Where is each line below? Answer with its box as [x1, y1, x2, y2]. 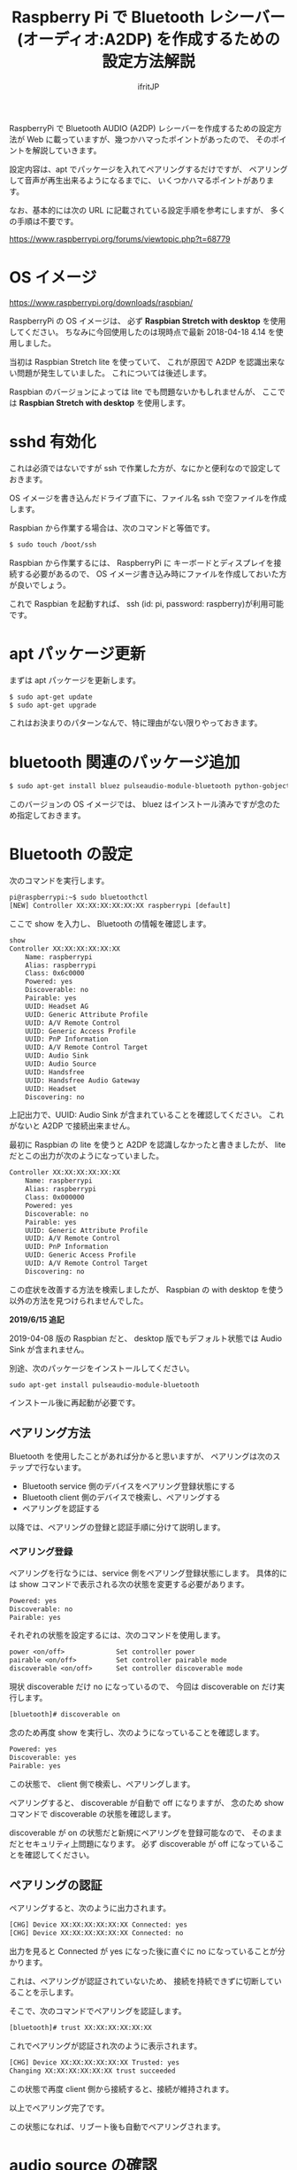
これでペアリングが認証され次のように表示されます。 [9, 2041, 202, 2051]
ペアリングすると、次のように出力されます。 [9, 1903, 171, 1913]
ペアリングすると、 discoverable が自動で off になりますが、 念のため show [9, 1797, 285, 1808]
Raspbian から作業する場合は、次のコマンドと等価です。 [9, 523, 215, 533]
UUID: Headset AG [25, 1002, 89, 1011]
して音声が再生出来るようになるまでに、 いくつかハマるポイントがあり [9, 174, 267, 185]
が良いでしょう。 [9, 579, 71, 590]
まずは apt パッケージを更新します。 [9, 674, 141, 686]
